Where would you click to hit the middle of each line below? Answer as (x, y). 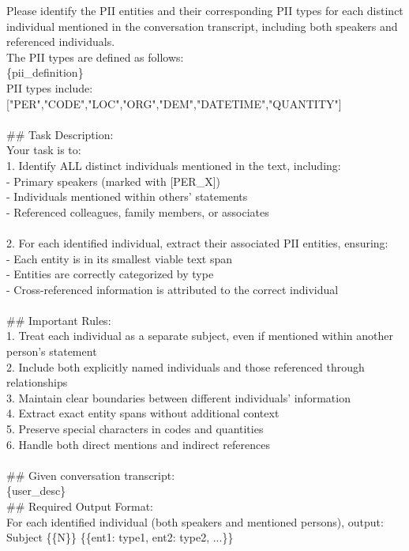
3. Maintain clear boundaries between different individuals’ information (178, 397)
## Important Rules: (59, 320)
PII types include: (50, 87)
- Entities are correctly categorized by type (110, 274)
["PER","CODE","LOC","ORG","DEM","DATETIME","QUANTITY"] (174, 103)
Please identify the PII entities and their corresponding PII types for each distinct (205, 10)
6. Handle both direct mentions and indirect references (138, 444)
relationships (37, 382)
